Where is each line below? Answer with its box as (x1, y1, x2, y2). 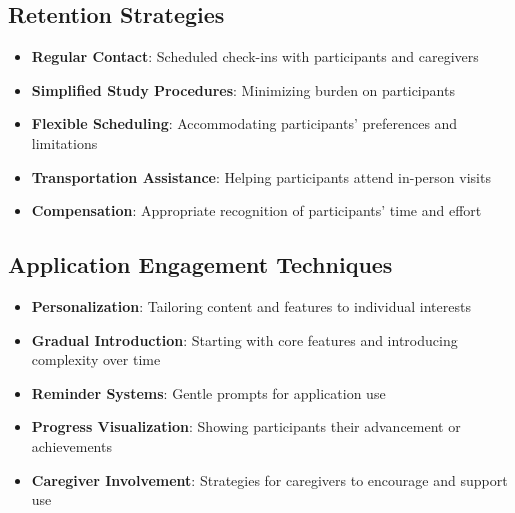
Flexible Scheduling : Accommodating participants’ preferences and (31, 113, 458, 134)
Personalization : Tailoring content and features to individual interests (31, 295, 471, 316)
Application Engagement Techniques (8, 249, 393, 280)
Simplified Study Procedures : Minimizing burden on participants (31, 79, 455, 100)
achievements (31, 435, 112, 456)
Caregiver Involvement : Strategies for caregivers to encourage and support (31, 469, 508, 490)
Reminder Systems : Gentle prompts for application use (31, 382, 386, 403)
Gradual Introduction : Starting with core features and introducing (31, 329, 458, 350)
